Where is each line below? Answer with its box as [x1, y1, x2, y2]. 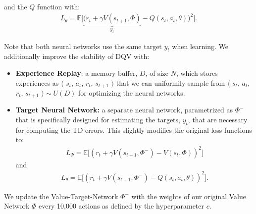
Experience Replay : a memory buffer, [15, 67, 138, 78]
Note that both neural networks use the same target [4, 41, 162, 51]
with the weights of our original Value [131, 191, 246, 201]
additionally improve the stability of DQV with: [4, 51, 150, 61]
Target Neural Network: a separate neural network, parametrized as [15, 105, 233, 115]
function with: [37, 1, 80, 11]
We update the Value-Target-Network [4, 191, 118, 201]
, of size [145, 67, 168, 78]
